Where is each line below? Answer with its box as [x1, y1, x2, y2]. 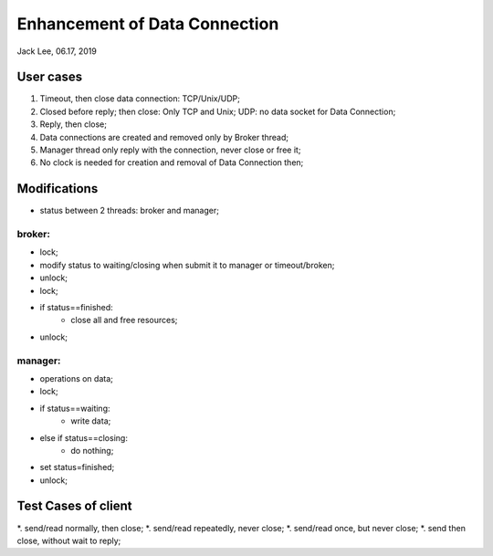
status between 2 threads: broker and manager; [39, 205, 219, 216]
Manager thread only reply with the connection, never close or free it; [39, 144, 301, 155]
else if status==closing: [39, 432, 128, 443]
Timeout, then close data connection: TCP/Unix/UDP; [39, 93, 241, 104]
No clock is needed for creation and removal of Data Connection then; [39, 157, 304, 168]
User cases [16, 69, 82, 85]
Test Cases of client [16, 498, 132, 514]
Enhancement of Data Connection [16, 14, 279, 34]
